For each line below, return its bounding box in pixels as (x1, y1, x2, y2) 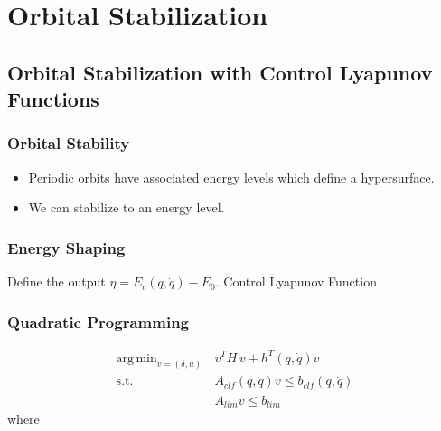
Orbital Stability (7, 132, 130, 155)
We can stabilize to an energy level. (28, 198, 225, 217)
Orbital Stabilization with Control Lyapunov (7, 58, 433, 86)
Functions (7, 85, 99, 113)
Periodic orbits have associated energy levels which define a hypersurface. (28, 167, 435, 186)
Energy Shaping (7, 236, 126, 258)
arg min (116, 351, 157, 365)
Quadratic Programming (7, 310, 189, 333)
